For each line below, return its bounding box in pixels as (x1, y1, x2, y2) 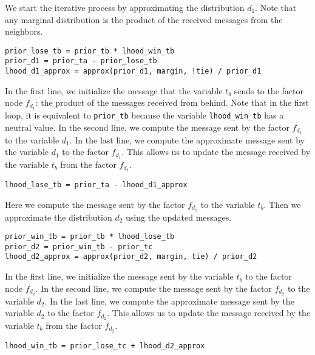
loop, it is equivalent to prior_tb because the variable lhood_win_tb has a (5, 109, 284, 122)
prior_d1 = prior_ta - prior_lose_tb (5, 57, 157, 66)
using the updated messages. (126, 210, 232, 223)
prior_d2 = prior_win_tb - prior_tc (5, 242, 153, 251)
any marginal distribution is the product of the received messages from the (5, 13, 283, 26)
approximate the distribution (5, 210, 112, 223)
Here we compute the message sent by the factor (5, 198, 185, 210)
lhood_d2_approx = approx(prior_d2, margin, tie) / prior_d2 (5, 252, 257, 261)
